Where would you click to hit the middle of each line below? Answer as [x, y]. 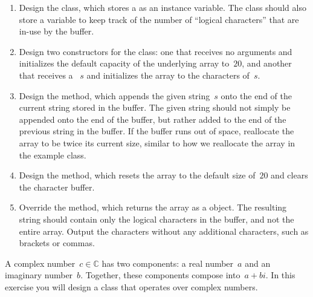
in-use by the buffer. [56, 31]
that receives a [46, 75]
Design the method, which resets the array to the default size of [137, 175]
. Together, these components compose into [160, 275]
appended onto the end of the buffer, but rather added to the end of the [153, 119]
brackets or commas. [57, 243]
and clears [289, 175]
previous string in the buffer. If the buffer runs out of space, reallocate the [156, 131]
